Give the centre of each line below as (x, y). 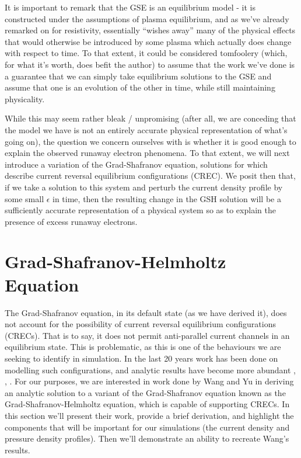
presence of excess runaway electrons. (71, 221)
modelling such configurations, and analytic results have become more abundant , (150, 369)
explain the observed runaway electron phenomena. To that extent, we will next (147, 153)
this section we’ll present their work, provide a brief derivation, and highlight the (149, 415)
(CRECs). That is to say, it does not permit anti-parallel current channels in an (147, 335)
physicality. (25, 98)
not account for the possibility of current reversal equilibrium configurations (140, 324)
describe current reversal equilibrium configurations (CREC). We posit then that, (150, 176)
